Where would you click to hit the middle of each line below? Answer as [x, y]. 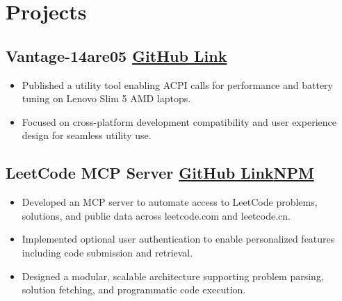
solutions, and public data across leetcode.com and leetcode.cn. [156, 215]
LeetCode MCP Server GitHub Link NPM [160, 173]
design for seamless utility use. [87, 135]
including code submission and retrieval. [107, 252]
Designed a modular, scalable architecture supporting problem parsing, [173, 276]
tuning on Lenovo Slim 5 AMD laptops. [106, 98]
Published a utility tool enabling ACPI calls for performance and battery [177, 84]
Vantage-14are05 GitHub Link [116, 55]
